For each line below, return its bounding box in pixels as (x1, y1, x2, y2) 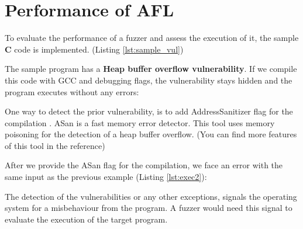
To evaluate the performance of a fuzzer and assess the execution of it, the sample (5, 32, 299, 44)
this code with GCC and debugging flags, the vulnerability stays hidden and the (5, 74, 292, 86)
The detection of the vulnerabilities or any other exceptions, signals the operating (5, 190, 297, 202)
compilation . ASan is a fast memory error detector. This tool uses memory (5, 116, 275, 129)
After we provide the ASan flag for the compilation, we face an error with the (5, 159, 283, 171)
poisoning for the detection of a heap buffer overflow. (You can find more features (5, 128, 297, 140)
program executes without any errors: (5, 85, 139, 98)
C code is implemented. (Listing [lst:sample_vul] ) (5, 43, 184, 55)
